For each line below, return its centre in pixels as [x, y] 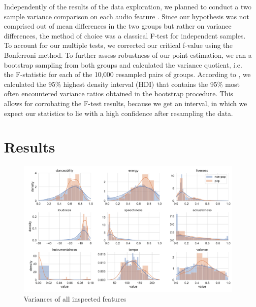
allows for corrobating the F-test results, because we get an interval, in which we [126, 103]
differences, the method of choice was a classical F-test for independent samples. [125, 35]
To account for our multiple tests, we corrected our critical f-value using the [118, 45]
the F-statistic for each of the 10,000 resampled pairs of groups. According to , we [127, 74]
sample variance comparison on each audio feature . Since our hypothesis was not [127, 16]
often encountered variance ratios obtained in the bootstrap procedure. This [119, 94]
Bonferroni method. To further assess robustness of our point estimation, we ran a [128, 55]
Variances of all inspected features [75, 298]
